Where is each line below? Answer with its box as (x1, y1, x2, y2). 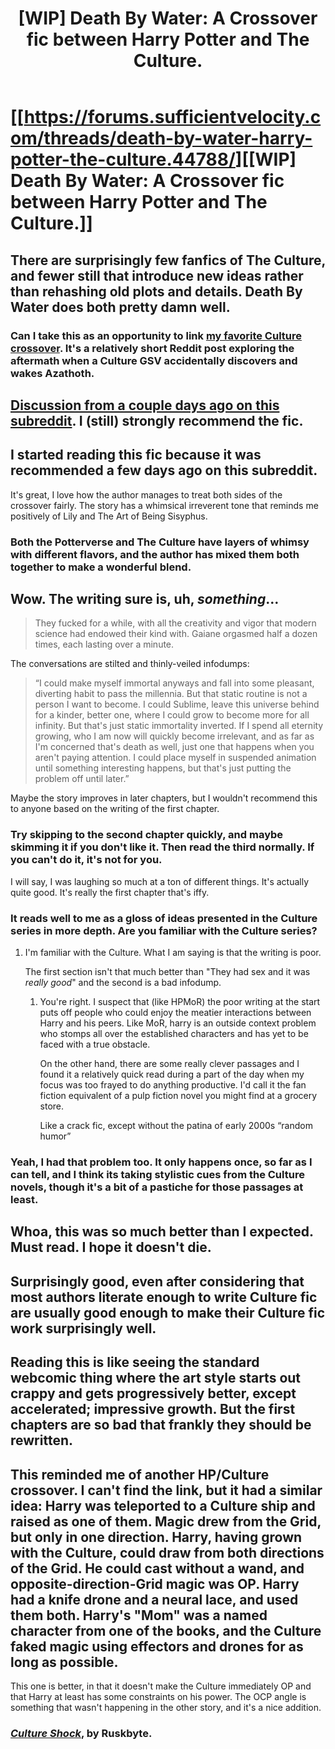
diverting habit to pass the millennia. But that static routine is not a (34, 688, 308, 700)
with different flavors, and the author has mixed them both (10, 547, 300, 561)
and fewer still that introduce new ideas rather (10, 267, 304, 284)
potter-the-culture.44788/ (10, 148, 236, 171)
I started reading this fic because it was (10, 447, 262, 464)
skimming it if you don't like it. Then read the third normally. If (10, 840, 315, 854)
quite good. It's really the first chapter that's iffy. (10, 886, 210, 898)
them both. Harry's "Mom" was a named (10, 1607, 268, 1624)
